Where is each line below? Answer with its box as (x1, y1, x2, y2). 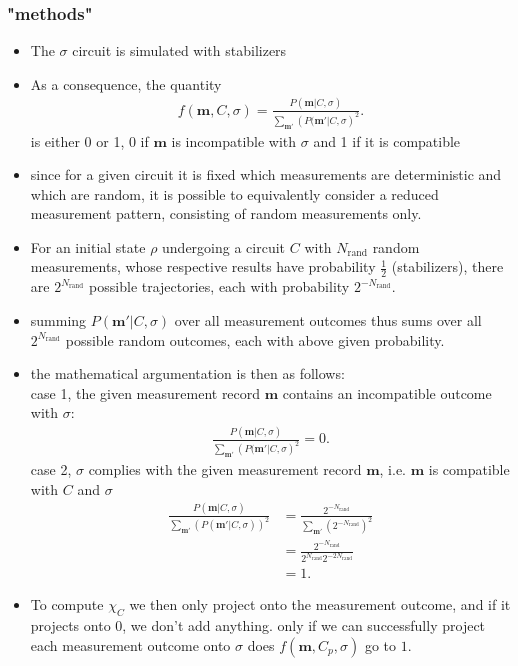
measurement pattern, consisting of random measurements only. (30, 203, 422, 224)
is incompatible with (171, 130, 297, 151)
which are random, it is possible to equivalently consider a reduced (30, 183, 439, 204)
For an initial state (30, 236, 146, 257)
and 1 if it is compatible (313, 130, 461, 151)
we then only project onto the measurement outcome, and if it (129, 594, 511, 615)
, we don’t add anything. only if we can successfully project (122, 615, 486, 636)
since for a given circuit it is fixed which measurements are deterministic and (30, 164, 502, 185)
